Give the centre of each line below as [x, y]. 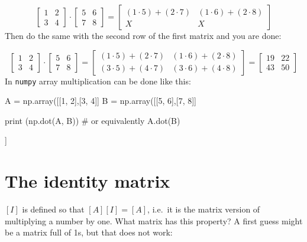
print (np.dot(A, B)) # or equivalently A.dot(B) [93, 120]
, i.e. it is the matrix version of [204, 209]
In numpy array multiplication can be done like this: [98, 81]
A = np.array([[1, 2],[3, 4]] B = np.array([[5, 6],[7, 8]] [101, 101]
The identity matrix [88, 181]
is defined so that [53, 209]
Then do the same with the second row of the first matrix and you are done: [143, 35]
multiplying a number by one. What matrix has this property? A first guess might [154, 220]
